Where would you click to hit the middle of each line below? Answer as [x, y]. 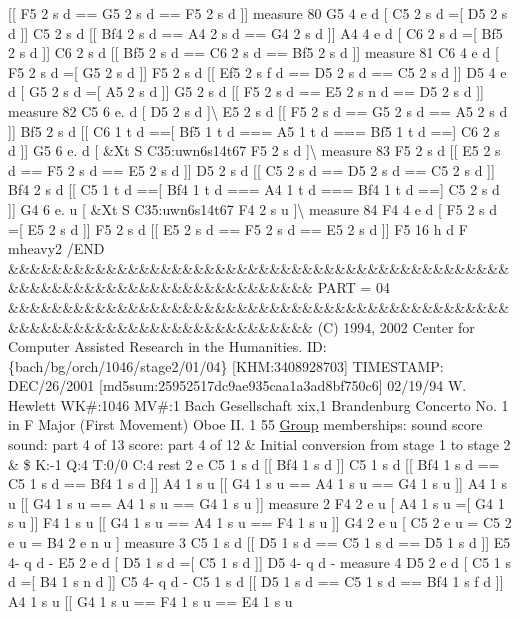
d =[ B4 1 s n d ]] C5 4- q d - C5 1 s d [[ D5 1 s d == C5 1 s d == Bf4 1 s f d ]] [256, 581]
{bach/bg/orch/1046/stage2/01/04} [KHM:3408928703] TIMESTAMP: [226, 365]
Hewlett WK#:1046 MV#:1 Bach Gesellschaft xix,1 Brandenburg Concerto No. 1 [258, 404]
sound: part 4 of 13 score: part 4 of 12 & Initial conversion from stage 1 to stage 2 [259, 444]
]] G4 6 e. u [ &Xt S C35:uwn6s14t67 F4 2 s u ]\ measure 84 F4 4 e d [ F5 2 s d [253, 208]
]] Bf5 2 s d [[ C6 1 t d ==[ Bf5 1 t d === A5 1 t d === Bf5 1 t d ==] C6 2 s [254, 130]
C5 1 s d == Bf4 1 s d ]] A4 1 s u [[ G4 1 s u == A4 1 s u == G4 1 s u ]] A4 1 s [257, 483]
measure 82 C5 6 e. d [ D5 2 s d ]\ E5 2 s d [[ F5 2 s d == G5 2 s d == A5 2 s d [258, 110]
